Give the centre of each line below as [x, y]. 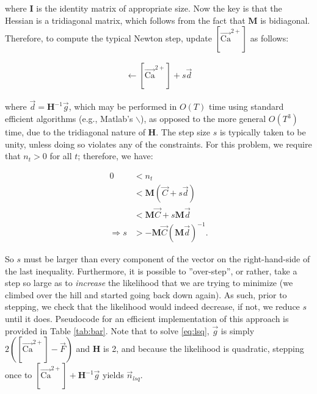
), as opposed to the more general [203, 119]
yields [113, 375]
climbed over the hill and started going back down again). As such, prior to [146, 294]
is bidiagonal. [285, 20]
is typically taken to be [263, 132]
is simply [238, 330]
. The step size [183, 132]
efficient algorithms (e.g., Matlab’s [69, 119]
